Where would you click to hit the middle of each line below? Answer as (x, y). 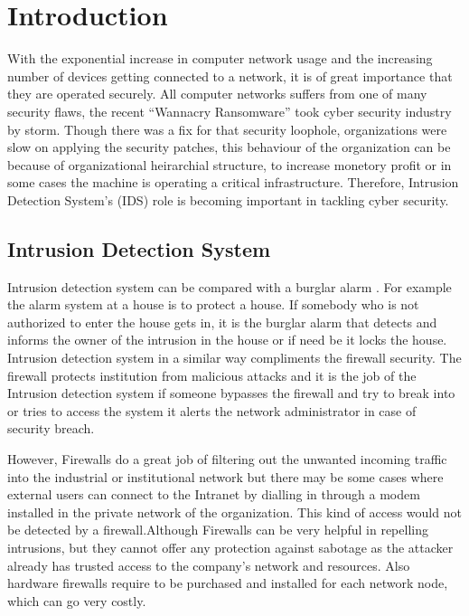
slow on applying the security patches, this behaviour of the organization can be (229, 147)
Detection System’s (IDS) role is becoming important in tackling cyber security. (228, 199)
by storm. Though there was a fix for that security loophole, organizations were (227, 129)
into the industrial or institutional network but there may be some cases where (225, 476)
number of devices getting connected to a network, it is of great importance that (230, 76)
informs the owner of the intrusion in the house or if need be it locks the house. (227, 340)
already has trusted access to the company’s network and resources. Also (209, 565)
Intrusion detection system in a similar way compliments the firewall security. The (234, 358)
